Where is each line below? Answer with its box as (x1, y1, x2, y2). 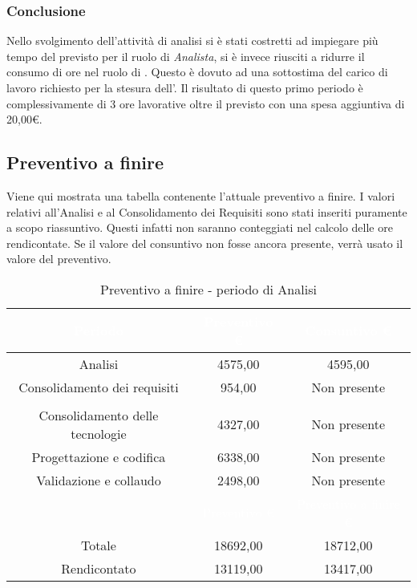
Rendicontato (61, 558, 136, 578)
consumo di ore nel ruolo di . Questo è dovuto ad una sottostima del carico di (6, 63, 388, 80)
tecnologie (71, 424, 127, 443)
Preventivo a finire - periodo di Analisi (100, 279, 317, 298)
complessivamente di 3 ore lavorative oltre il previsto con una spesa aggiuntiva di (6, 95, 405, 112)
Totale (80, 535, 116, 554)
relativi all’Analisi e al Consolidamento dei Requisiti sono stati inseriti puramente (6, 203, 407, 220)
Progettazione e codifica (31, 447, 166, 466)
